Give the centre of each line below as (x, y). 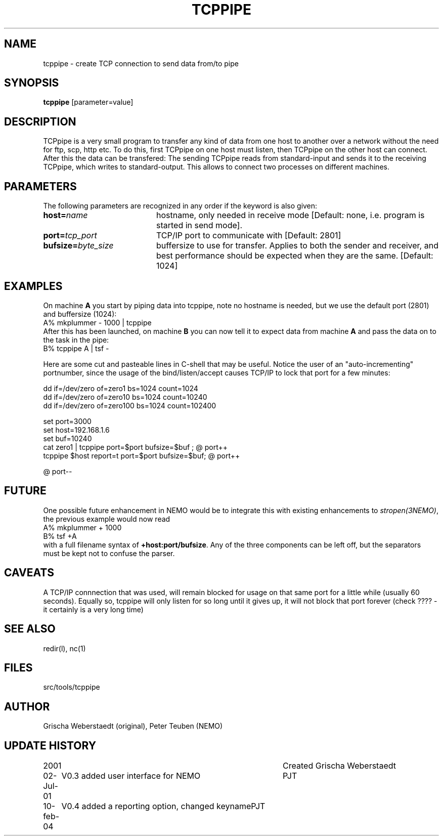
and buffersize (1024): (80, 314)
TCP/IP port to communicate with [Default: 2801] (249, 236)
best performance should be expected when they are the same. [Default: (295, 256)
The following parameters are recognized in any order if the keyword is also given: (180, 206)
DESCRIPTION (40, 121)
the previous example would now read (107, 519)
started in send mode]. (199, 225)
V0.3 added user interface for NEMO (131, 776)
